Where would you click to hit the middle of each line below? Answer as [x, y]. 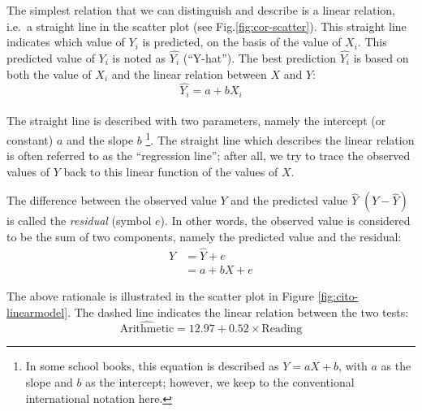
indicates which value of [66, 42]
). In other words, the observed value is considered [285, 221]
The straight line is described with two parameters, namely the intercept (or [196, 121]
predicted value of [51, 58]
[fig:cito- [338, 295]
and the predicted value [289, 200]
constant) [30, 139]
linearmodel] [37, 311]
